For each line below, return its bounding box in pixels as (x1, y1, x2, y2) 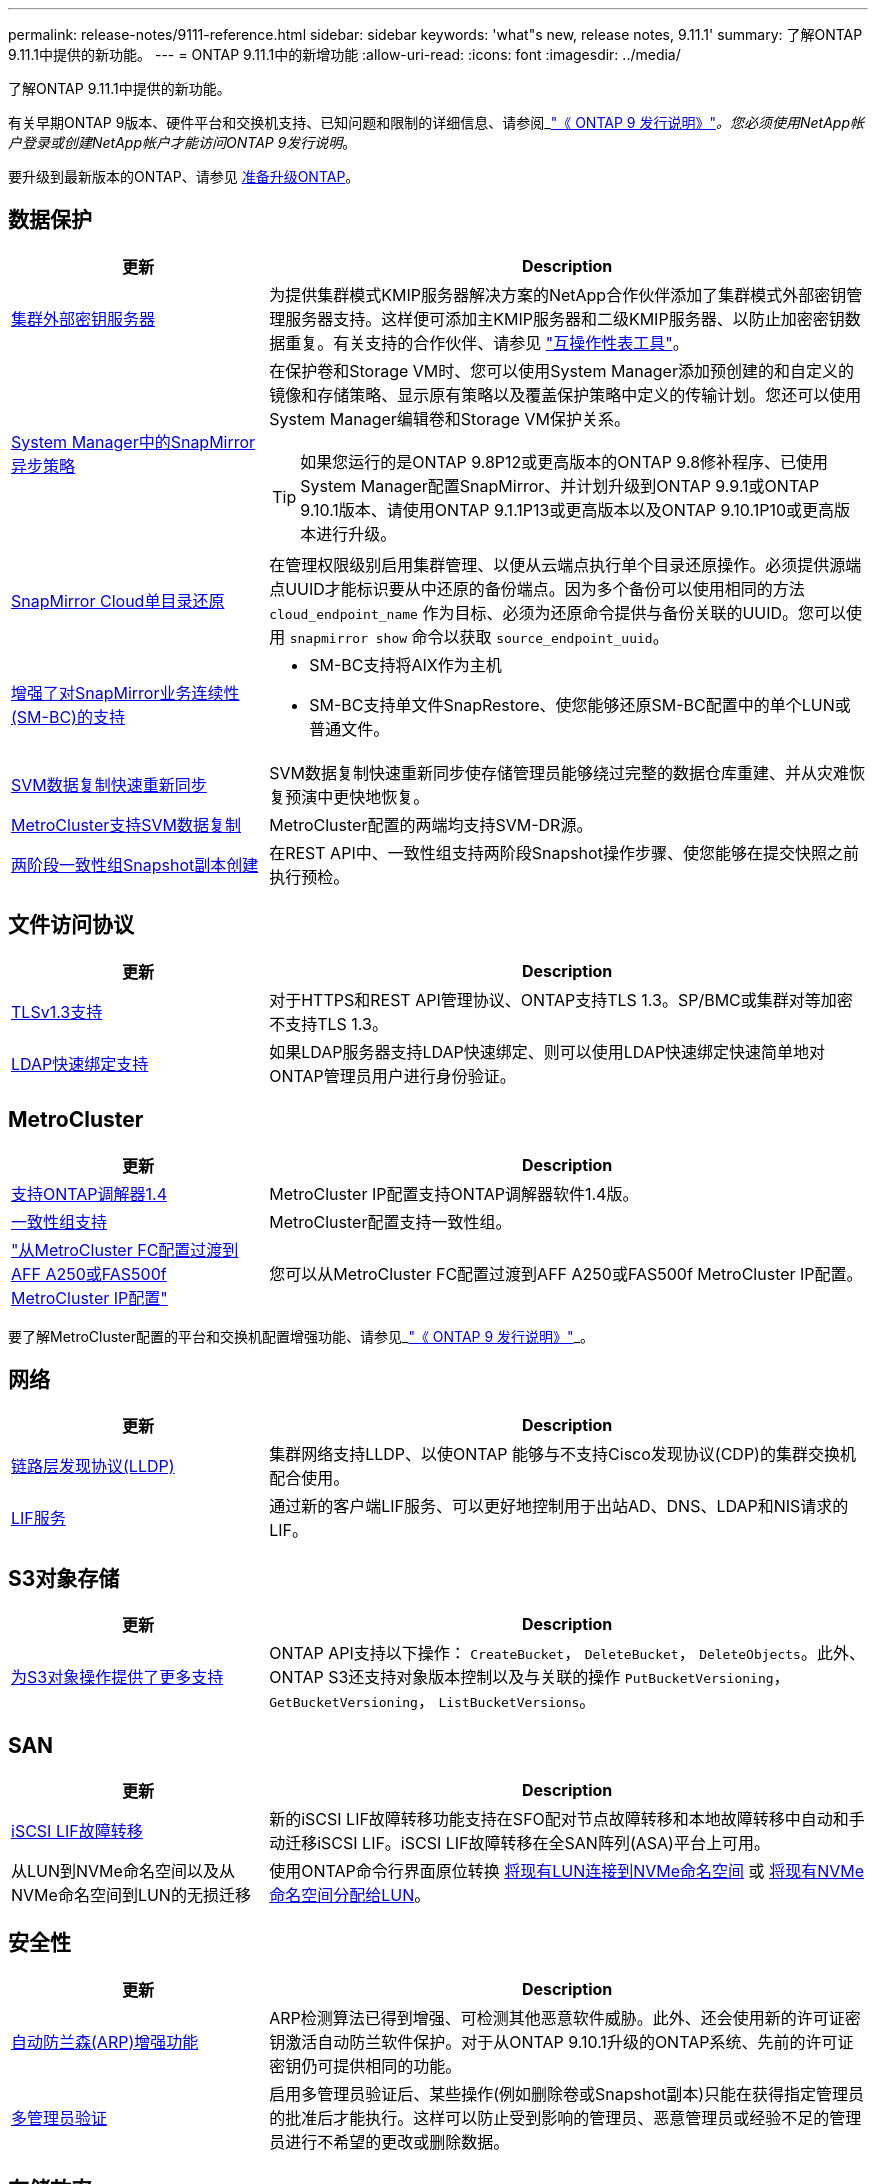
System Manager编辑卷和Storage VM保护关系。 (269, 408, 630, 429)
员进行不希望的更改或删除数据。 (269, 2131, 510, 2152)
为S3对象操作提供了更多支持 (11, 1667, 224, 1688)
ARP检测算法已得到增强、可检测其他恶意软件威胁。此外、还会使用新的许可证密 (269, 2007, 861, 2028)
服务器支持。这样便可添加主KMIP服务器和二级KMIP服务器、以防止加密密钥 (285, 308, 845, 329)
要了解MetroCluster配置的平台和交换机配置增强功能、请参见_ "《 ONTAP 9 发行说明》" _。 (8, 1327, 595, 1345)
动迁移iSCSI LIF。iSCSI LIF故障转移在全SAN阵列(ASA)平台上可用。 (269, 1833, 770, 1854)
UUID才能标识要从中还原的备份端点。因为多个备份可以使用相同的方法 (285, 578, 805, 599)
